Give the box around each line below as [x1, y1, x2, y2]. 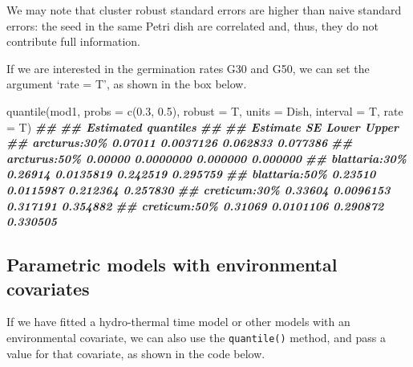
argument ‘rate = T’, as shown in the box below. [6, 75, 247, 92]
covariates [6, 275, 90, 300]
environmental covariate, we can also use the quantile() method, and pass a [6, 328, 386, 345]
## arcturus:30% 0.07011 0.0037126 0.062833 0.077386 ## [6, 134, 353, 151]
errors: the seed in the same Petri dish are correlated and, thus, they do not [6, 17, 379, 34]
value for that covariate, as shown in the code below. [6, 345, 265, 361]
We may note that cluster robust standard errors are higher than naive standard [6, 2, 402, 18]
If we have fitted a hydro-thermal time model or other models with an [6, 313, 350, 330]
